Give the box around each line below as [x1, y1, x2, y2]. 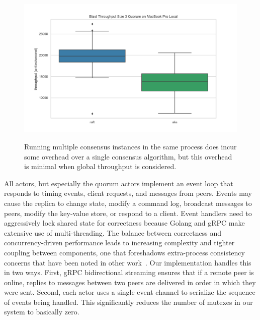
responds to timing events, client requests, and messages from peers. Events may [4, 188, 252, 198]
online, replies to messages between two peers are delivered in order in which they [4, 277, 256, 287]
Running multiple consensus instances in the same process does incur [24, 141, 237, 151]
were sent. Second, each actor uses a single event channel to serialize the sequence [4, 287, 255, 297]
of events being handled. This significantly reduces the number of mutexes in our [4, 296, 253, 307]
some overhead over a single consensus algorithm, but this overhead [24, 151, 232, 162]
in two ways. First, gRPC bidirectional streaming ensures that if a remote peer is [4, 267, 254, 278]
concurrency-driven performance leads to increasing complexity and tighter [4, 237, 235, 248]
